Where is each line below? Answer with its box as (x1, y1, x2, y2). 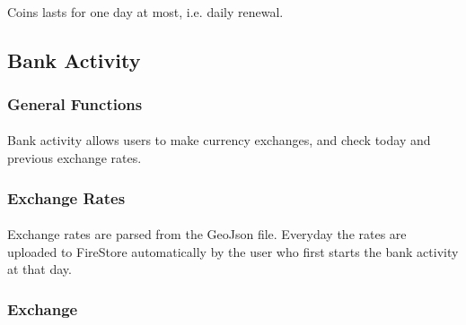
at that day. (7, 260, 72, 278)
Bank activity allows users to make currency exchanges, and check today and (7, 131, 431, 150)
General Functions (7, 92, 143, 115)
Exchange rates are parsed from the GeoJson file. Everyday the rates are (7, 225, 407, 244)
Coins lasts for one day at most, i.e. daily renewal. (7, 2, 284, 21)
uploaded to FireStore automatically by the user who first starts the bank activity (7, 242, 459, 261)
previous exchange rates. (7, 149, 142, 167)
